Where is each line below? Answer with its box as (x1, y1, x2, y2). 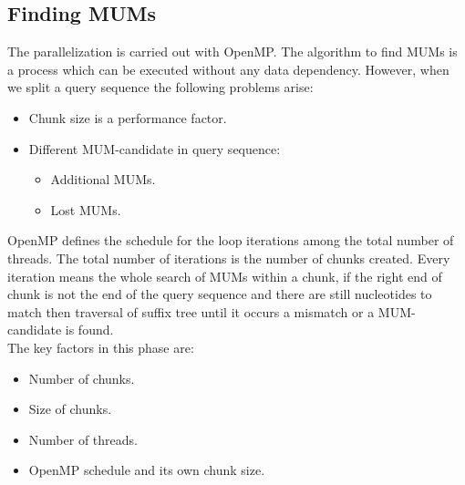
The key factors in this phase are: (7, 337, 194, 356)
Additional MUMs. (50, 170, 156, 189)
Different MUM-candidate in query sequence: (28, 139, 281, 158)
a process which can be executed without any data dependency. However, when (7, 59, 449, 78)
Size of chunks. (28, 399, 112, 418)
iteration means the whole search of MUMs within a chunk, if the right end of (7, 266, 442, 285)
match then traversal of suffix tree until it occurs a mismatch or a (7, 302, 375, 321)
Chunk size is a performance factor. (28, 108, 227, 127)
